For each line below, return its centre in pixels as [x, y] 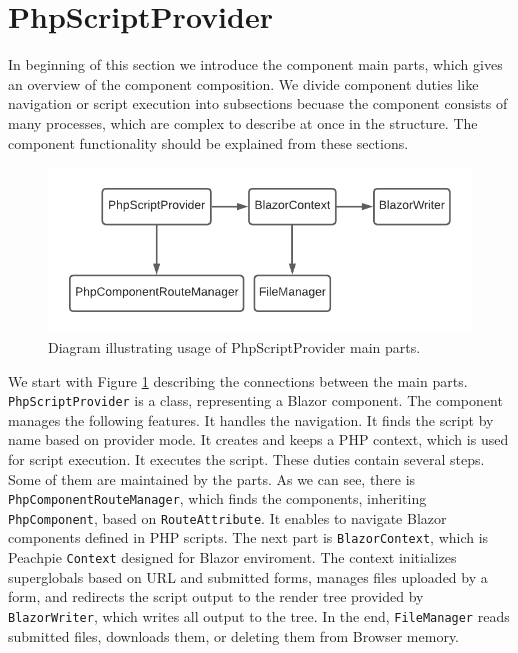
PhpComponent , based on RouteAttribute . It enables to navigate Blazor [227, 517]
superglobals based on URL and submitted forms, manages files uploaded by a [248, 576]
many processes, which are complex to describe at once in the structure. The [243, 122]
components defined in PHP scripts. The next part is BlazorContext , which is [248, 537]
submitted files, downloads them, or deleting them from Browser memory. [234, 635]
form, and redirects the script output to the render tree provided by [216, 596]
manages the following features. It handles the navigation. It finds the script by [251, 419]
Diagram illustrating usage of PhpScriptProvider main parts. [234, 346]
